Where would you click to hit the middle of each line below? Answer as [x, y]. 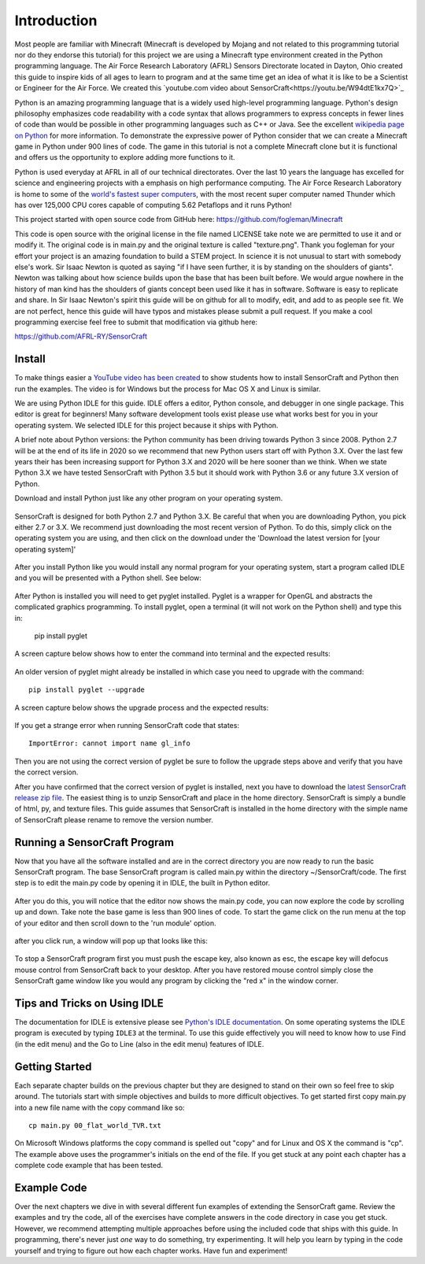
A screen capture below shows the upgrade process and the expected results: [142, 708]
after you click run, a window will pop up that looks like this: [111, 941]
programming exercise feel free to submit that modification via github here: [136, 322]
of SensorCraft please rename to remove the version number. [114, 819]
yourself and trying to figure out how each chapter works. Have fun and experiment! [151, 1251]
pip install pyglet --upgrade [87, 690]
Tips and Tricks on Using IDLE [89, 1003]
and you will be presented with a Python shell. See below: [108, 578]
